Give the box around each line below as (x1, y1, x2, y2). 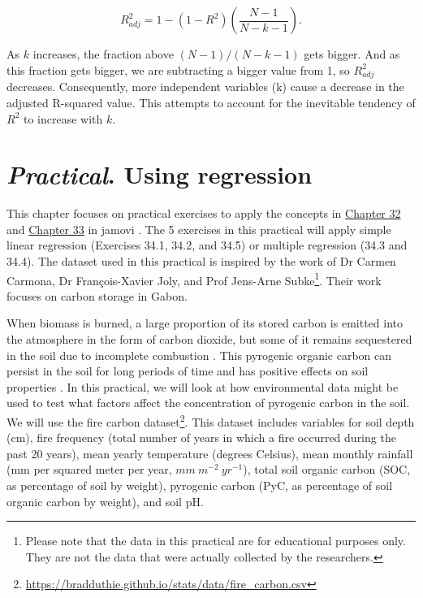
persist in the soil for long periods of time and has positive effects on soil (6, 362, 369, 379)
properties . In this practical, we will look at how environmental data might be (6, 378, 399, 395)
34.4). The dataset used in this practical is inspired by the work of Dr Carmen (6, 253, 396, 270)
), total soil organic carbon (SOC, (243, 461, 411, 478)
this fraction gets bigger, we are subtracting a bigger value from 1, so (6, 61, 350, 78)
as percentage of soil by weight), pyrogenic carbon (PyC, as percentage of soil (6, 477, 393, 494)
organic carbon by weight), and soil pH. (6, 492, 204, 509)
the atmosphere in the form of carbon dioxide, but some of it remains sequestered (6, 331, 412, 348)
